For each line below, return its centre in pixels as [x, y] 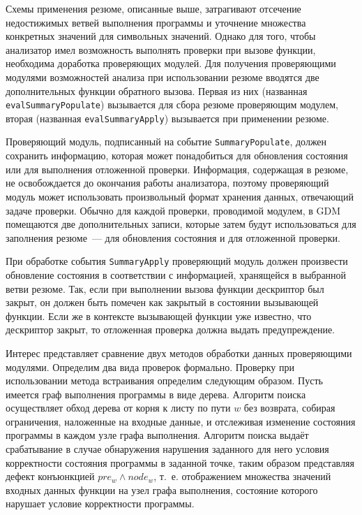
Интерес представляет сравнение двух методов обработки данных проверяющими [179, 353]
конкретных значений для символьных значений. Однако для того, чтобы [161, 36]
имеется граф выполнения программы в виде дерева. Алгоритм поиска [156, 394]
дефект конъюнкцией [50, 476]
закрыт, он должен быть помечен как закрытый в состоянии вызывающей [162, 302]
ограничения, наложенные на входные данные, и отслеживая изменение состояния [181, 421]
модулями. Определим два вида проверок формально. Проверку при [150, 367]
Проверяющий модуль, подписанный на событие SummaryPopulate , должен [166, 142]
